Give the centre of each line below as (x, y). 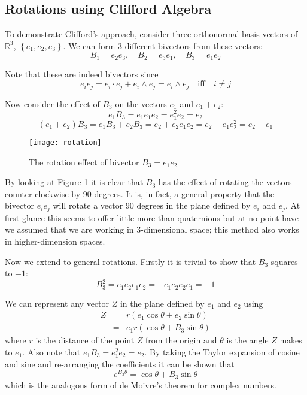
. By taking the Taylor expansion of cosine (222, 352)
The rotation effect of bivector (84, 162)
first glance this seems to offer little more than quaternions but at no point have (152, 217)
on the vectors (141, 103)
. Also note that (51, 352)
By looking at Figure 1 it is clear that (74, 182)
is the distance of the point (85, 340)
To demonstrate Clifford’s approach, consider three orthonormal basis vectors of (151, 34)
